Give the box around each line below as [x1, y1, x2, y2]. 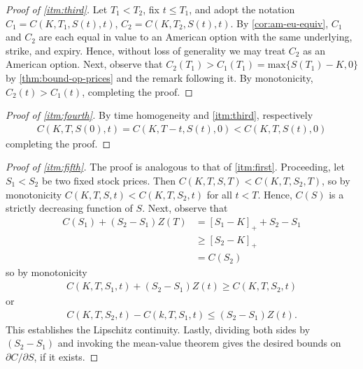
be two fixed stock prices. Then [41, 173, 176, 187]
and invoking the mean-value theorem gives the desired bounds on [57, 335, 341, 350]
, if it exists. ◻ [34, 349, 99, 363]
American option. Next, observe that [6, 57, 163, 71]
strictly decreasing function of [6, 201, 133, 215]
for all [206, 187, 232, 201]
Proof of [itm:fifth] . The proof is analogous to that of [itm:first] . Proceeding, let [6, 159, 345, 174]
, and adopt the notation [189, 2, 295, 16]
